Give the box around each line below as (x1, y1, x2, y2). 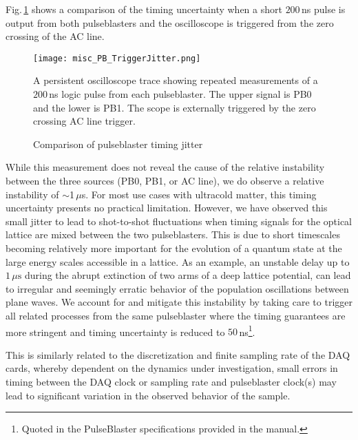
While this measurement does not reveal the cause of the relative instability (6, 160, 325, 174)
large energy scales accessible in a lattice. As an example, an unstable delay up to (6, 254, 350, 269)
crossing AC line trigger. (33, 114, 136, 128)
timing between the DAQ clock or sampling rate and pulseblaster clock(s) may (6, 374, 337, 388)
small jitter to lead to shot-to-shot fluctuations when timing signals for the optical (6, 213, 352, 228)
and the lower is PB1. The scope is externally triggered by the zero (33, 100, 316, 114)
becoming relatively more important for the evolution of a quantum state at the (6, 240, 342, 255)
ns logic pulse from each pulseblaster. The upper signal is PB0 (49, 87, 312, 101)
